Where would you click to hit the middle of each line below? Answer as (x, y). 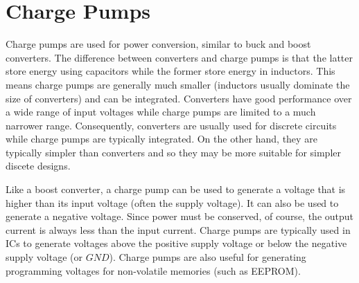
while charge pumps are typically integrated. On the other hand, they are (161, 139)
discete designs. (38, 166)
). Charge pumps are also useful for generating (208, 257)
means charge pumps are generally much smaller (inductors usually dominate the (178, 84)
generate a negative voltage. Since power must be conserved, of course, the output (180, 216)
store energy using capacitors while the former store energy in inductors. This (170, 71)
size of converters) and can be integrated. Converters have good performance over (179, 98)
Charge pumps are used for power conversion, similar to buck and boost (158, 44)
